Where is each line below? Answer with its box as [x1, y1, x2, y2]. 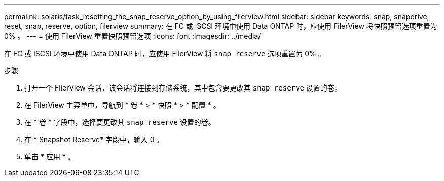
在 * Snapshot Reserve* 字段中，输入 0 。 [24, 135, 164, 144]
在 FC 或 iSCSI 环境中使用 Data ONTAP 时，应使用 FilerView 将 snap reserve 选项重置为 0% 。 [4, 49, 325, 58]
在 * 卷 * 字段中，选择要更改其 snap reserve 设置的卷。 [24, 118, 215, 126]
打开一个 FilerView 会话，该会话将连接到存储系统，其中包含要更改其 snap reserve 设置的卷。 [24, 83, 342, 92]
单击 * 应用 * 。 [24, 152, 75, 161]
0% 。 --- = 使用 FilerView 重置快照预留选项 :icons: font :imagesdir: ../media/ [4, 32, 261, 40]
